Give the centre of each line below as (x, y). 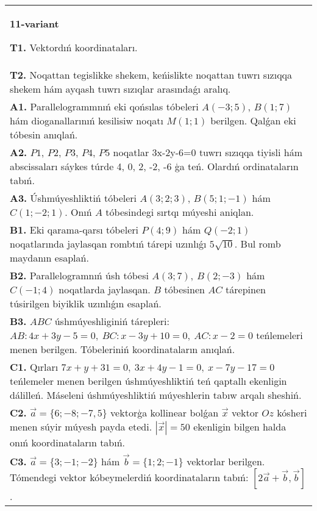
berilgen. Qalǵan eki (253, 120)
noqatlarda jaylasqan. (105, 289)
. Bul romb (258, 244)
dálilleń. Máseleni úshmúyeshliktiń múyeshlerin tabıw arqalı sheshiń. (156, 395)
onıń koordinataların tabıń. (68, 442)
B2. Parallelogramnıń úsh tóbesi (79, 275)
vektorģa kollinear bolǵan (165, 413)
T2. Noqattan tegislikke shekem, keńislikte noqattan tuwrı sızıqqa (151, 75)
